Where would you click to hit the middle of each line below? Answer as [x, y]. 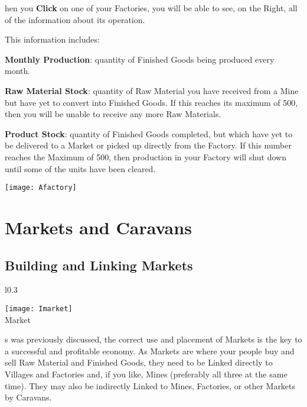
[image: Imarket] [39, 309]
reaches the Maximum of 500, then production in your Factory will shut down [146, 156]
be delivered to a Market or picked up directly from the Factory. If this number [148, 145]
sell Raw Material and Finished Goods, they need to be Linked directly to [139, 362]
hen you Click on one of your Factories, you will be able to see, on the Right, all [151, 8]
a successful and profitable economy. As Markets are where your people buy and [150, 351]
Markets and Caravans [98, 227]
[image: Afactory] [41, 188]
